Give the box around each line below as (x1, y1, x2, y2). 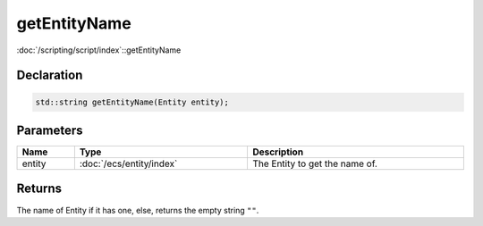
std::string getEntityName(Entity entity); (35, 96, 230, 107)
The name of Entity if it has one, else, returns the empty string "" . (16, 205, 259, 215)
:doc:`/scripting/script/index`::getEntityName (16, 45, 182, 55)
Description (251, 146, 304, 158)
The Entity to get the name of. (251, 157, 377, 170)
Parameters (16, 122, 83, 138)
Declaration (16, 68, 83, 83)
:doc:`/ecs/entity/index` (79, 157, 178, 170)
